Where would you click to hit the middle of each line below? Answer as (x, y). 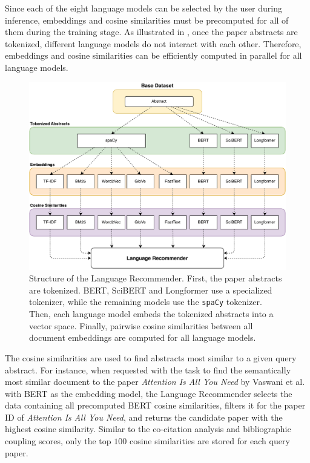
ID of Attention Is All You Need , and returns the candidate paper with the (144, 417)
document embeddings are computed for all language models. (143, 337)
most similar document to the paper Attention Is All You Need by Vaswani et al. (155, 382)
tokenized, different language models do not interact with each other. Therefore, (153, 43)
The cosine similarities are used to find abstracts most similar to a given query (151, 357)
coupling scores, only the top (58, 441)
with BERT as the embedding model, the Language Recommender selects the (149, 393)
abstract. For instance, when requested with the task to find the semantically (148, 369)
